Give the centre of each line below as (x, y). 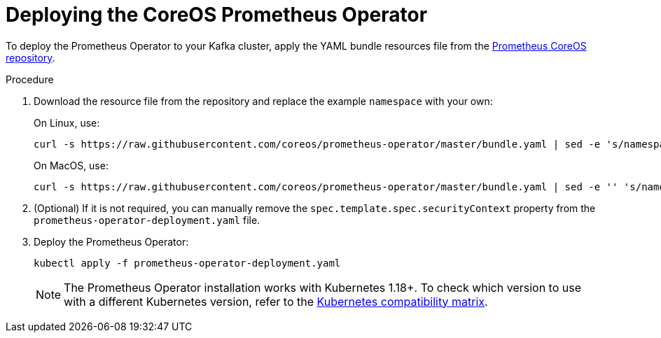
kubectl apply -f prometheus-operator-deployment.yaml (187, 263)
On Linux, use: (67, 122)
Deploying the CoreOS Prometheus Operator (217, 15)
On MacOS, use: (71, 165)
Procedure (30, 79)
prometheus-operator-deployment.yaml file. (147, 220)
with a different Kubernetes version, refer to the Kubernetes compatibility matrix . (276, 301)
